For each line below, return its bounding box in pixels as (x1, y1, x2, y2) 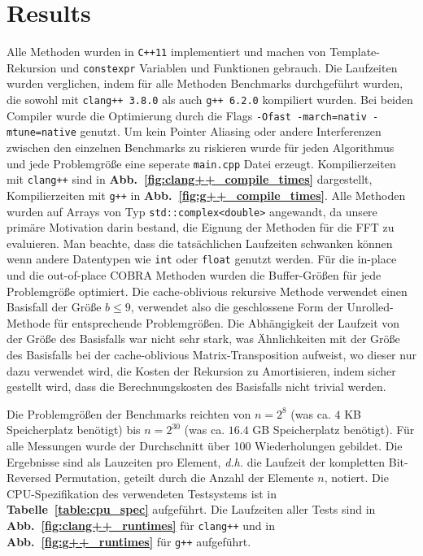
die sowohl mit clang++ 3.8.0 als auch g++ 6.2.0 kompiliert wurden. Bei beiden (7, 91, 413, 108)
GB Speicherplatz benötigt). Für (252, 421, 415, 438)
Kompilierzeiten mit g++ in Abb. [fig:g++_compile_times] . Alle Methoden (7, 186, 406, 203)
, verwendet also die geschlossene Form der (130, 298, 343, 315)
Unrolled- (347, 298, 394, 315)
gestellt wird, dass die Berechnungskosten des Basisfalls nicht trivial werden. (7, 378, 386, 395)
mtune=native (7, 127, 76, 139)
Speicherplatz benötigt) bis (7, 421, 141, 438)
